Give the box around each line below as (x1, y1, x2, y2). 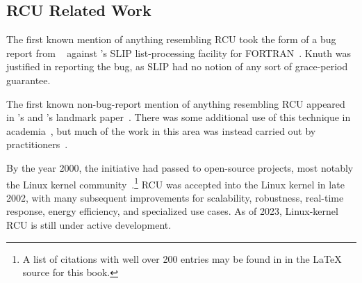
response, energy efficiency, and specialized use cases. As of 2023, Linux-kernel (6, 204, 338, 218)
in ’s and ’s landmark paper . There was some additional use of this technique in (6, 110, 351, 124)
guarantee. (6, 72, 51, 87)
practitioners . (6, 137, 68, 152)
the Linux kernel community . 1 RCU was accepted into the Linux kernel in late (6, 175, 345, 191)
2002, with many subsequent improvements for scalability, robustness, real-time (6, 190, 344, 204)
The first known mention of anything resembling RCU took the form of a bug (6, 32, 336, 47)
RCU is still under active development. (6, 217, 172, 232)
